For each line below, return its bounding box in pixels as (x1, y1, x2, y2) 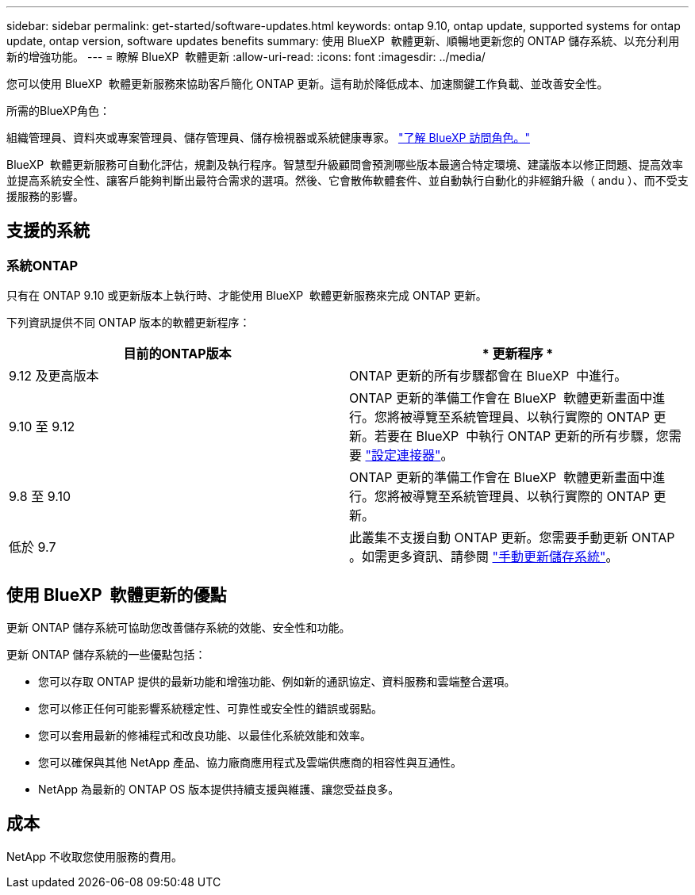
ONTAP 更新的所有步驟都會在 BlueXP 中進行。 (349, 368, 628, 384)
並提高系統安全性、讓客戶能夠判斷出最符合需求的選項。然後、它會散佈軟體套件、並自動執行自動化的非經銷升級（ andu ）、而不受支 (6, 174, 689, 187)
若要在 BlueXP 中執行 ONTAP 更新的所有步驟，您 (374, 428, 669, 445)
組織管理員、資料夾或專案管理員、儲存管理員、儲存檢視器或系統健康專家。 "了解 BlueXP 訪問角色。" (6, 131, 530, 144)
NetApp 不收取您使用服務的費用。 (6, 849, 183, 863)
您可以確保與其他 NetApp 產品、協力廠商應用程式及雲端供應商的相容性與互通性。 (38, 755, 462, 770)
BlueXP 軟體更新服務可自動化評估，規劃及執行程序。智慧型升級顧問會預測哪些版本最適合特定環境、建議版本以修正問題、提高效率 (6, 158, 683, 171)
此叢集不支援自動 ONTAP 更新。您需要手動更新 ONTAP (349, 530, 675, 546)
